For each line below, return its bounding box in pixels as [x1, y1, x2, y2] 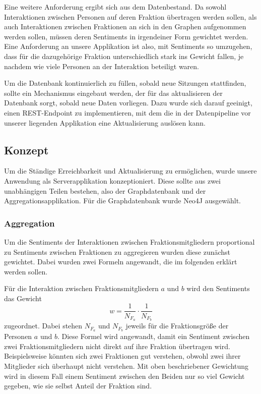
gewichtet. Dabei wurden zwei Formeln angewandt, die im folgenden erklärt [4, 256, 237, 267]
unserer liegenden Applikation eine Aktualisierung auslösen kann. [4, 117, 206, 128]
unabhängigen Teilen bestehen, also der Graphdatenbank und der [4, 185, 206, 196]
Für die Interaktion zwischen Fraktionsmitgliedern [4, 283, 159, 294]
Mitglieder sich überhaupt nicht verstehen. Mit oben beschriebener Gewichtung [4, 361, 249, 371]
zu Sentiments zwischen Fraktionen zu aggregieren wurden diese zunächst [4, 246, 231, 257]
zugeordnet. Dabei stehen [4, 320, 83, 331]
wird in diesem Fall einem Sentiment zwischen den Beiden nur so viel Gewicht [4, 370, 245, 381]
